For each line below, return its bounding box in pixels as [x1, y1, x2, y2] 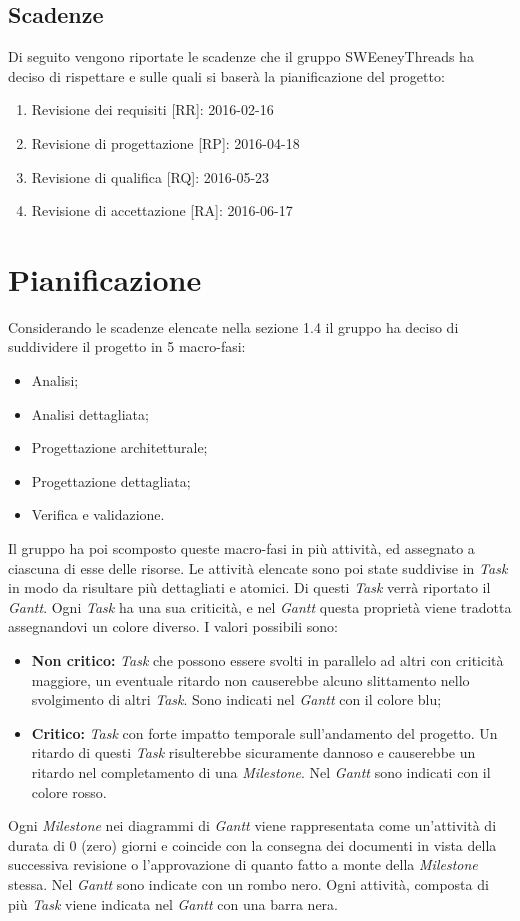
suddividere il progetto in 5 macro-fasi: [8, 336, 246, 357]
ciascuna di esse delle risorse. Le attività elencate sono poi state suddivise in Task [8, 557, 508, 578]
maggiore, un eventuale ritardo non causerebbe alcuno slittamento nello [31, 669, 470, 690]
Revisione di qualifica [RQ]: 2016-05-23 [31, 166, 270, 187]
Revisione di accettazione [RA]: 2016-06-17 [31, 200, 293, 221]
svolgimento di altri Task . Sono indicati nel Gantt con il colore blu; [31, 689, 442, 710]
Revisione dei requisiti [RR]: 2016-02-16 [31, 99, 274, 120]
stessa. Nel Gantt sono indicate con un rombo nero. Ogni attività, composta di [8, 873, 489, 894]
